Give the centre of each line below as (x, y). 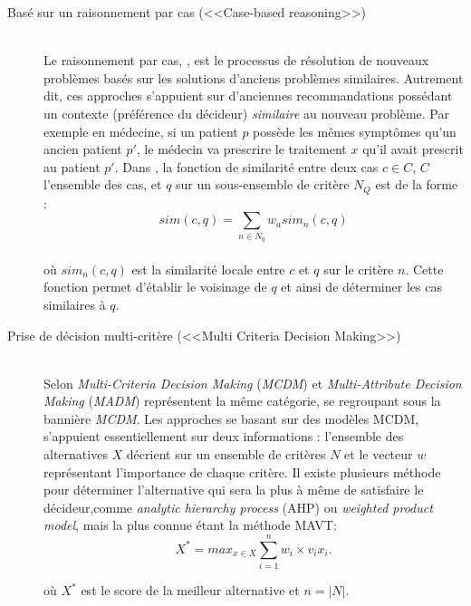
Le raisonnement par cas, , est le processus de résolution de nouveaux (236, 60)
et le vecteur (379, 454)
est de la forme (417, 184)
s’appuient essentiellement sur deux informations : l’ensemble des (224, 436)
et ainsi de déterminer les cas (361, 287)
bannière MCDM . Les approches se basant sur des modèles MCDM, (231, 418)
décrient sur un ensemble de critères (226, 454)
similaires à (75, 304)
